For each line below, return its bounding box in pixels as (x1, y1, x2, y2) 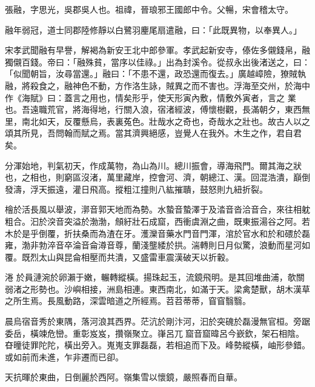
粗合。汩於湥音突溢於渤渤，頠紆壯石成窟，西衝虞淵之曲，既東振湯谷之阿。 (5, 214, 302, 227)
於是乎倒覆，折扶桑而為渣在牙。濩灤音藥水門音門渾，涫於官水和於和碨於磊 (13, 227, 310, 239)
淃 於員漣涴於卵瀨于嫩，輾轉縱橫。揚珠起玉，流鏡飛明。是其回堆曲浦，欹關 (5, 271, 305, 283)
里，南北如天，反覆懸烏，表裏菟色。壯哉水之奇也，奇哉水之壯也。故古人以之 (5, 114, 310, 127)
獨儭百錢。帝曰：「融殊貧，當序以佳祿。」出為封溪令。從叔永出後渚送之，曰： (5, 55, 310, 68)
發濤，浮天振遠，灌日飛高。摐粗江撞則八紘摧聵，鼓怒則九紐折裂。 (5, 182, 268, 195)
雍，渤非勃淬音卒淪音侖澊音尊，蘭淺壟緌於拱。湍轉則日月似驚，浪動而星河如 (5, 239, 310, 251)
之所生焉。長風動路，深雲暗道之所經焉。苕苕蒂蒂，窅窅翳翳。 (5, 294, 251, 307)
